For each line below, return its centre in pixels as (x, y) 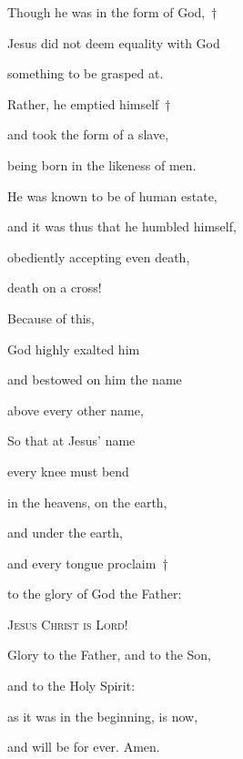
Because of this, (51, 318)
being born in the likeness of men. (102, 164)
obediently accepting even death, (99, 256)
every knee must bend (68, 471)
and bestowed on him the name (95, 379)
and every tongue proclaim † (88, 563)
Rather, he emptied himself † (89, 103)
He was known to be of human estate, (112, 195)
